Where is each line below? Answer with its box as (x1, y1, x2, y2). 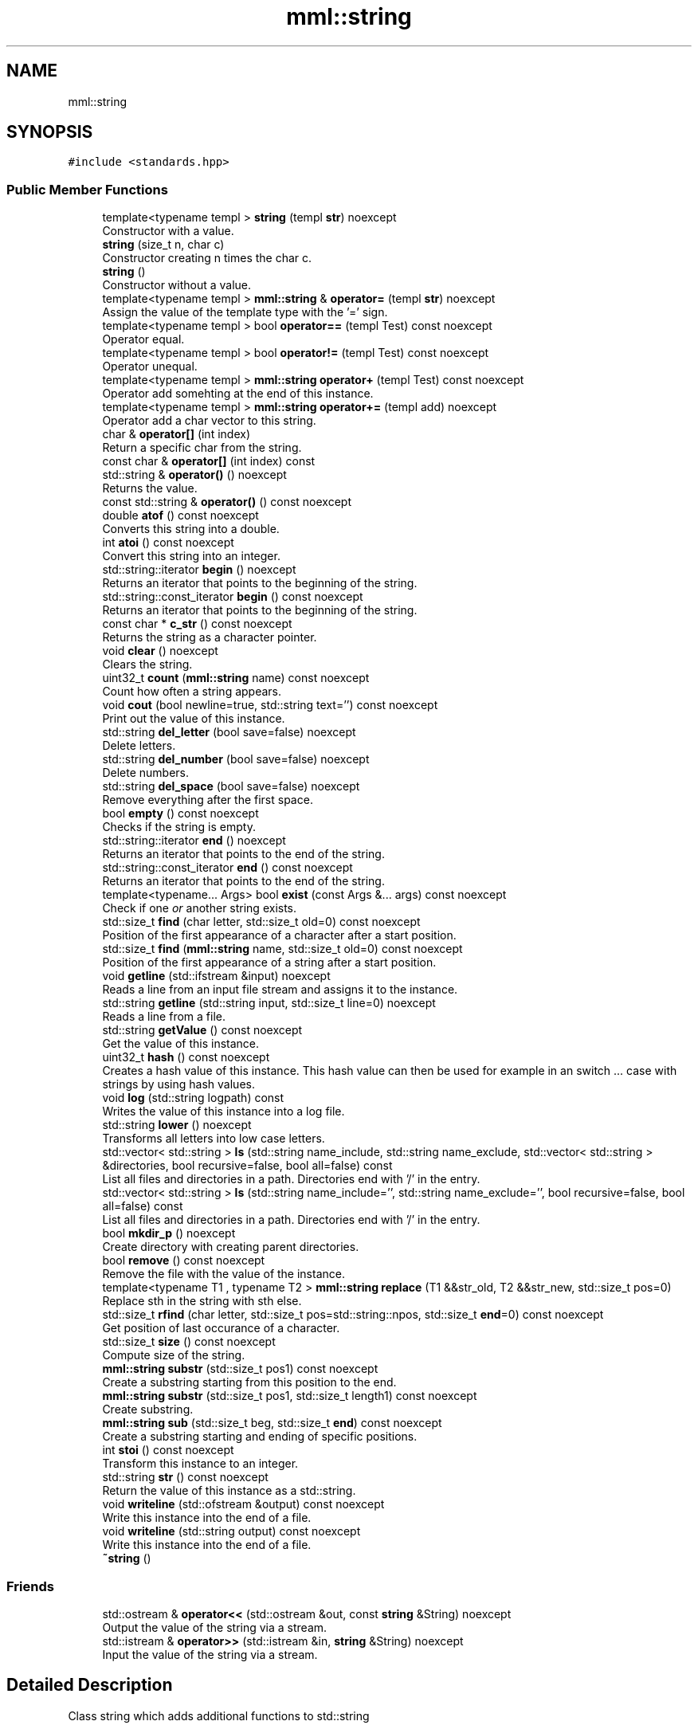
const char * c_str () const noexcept (102, 617, 292, 631)
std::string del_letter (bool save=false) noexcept (102, 725, 356, 739)
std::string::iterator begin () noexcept (102, 563, 296, 577)
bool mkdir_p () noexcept (102, 1226, 236, 1241)
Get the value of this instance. (102, 1037, 260, 1051)
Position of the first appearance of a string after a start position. (102, 955, 437, 970)
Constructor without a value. (102, 278, 252, 292)
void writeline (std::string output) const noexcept (102, 1524, 361, 1539)
